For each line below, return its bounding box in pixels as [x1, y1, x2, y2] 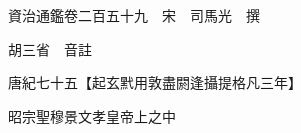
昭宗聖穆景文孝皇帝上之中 [7, 105, 176, 126]
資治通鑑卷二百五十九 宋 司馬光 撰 [7, 5, 260, 25]
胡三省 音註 [7, 38, 92, 59]
